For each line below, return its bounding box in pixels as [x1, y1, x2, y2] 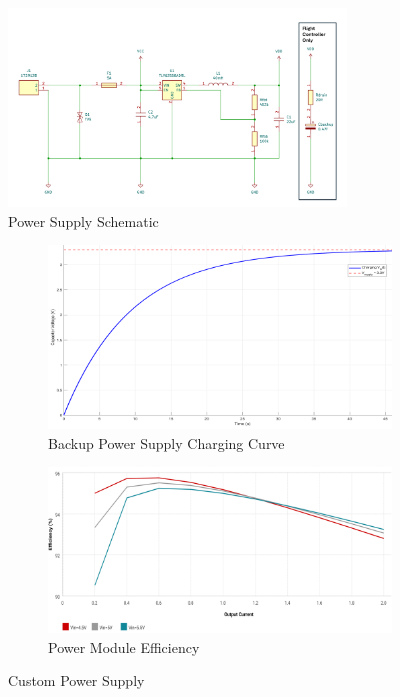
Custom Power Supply [8, 670, 145, 691]
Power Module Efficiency [48, 636, 200, 657]
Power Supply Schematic [8, 210, 159, 231]
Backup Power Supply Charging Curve [48, 432, 285, 453]
